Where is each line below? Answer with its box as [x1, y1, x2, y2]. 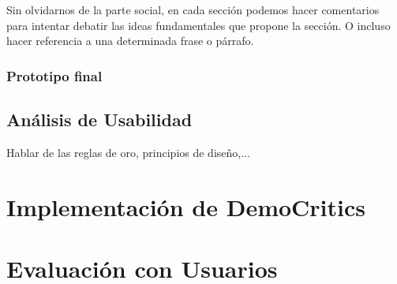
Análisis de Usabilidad [6, 107, 193, 132]
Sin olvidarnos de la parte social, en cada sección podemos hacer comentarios [6, 2, 380, 17]
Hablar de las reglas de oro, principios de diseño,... [6, 144, 250, 160]
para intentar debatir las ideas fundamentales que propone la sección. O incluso [6, 17, 391, 33]
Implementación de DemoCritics [6, 190, 366, 222]
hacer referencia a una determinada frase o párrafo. [6, 32, 254, 49]
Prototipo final [6, 65, 103, 85]
